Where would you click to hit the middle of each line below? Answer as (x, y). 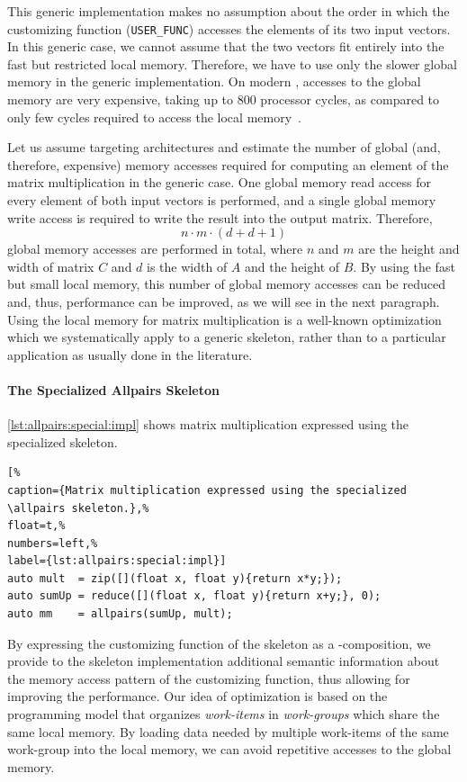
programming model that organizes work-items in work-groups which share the (224, 714)
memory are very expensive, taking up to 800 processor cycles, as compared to (224, 99)
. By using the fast (404, 266)
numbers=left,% (53, 543)
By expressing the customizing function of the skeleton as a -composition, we (219, 643)
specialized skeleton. (63, 441)
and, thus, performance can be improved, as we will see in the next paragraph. (224, 301)
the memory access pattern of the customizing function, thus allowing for (209, 678)
